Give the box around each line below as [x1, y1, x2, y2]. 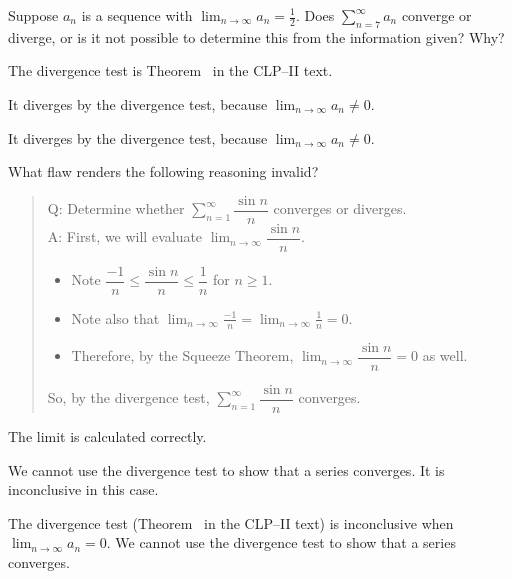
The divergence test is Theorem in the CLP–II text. [8, 60, 333, 81]
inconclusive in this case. [8, 479, 159, 500]
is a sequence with [81, 5, 193, 25]
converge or [401, 5, 472, 25]
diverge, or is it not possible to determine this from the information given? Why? [8, 26, 505, 47]
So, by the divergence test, [47, 387, 210, 408]
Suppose [8, 5, 59, 25]
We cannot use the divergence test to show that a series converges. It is [8, 459, 445, 480]
